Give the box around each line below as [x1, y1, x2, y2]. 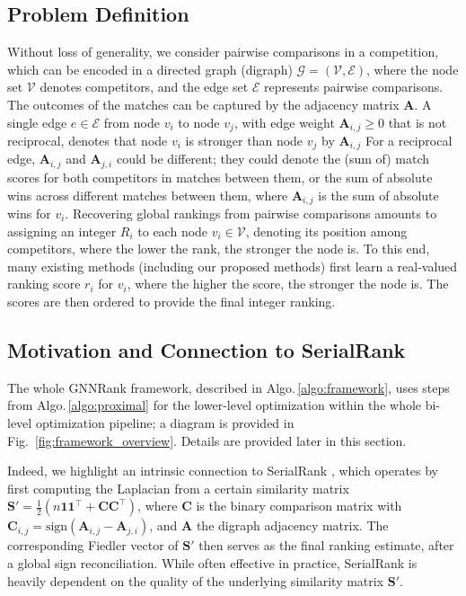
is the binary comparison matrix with [196, 496, 402, 515]
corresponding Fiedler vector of [7, 536, 179, 555]
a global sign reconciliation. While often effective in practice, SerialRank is [7, 553, 418, 572]
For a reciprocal [365, 131, 453, 150]
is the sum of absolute [318, 185, 439, 204]
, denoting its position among [245, 221, 408, 240]
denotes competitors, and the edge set [40, 77, 249, 96]
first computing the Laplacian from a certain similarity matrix [7, 478, 349, 497]
